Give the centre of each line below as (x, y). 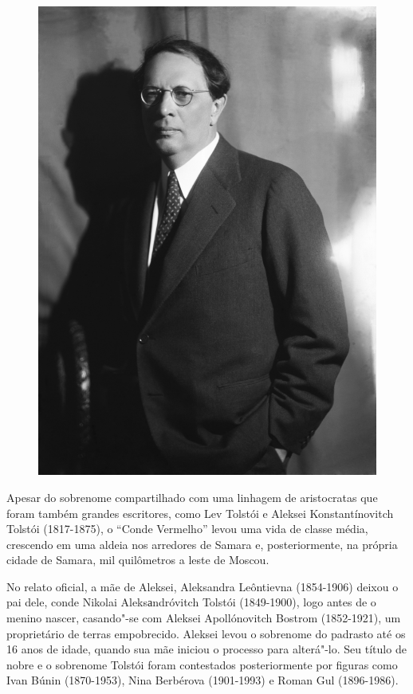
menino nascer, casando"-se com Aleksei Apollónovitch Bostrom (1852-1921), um (204, 618)
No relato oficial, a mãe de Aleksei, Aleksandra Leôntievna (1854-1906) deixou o (203, 586)
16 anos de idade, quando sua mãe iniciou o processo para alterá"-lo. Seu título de (206, 649)
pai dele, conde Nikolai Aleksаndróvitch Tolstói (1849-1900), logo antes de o (191, 602)
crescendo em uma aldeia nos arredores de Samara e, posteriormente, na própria (202, 544)
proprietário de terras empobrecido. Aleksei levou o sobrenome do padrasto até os (206, 633)
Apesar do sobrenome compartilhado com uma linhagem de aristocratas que (192, 497)
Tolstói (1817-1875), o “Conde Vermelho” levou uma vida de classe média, (187, 529)
